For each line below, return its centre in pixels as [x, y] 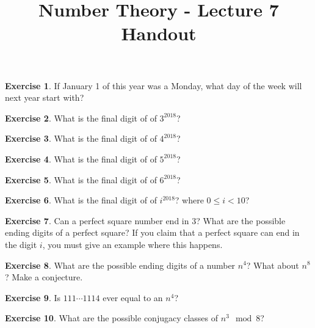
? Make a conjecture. [44, 277]
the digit [21, 244]
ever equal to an [133, 297]
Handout [159, 33]
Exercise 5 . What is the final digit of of [81, 179]
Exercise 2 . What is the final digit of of [81, 118]
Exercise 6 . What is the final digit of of [81, 200]
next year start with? [45, 97]
